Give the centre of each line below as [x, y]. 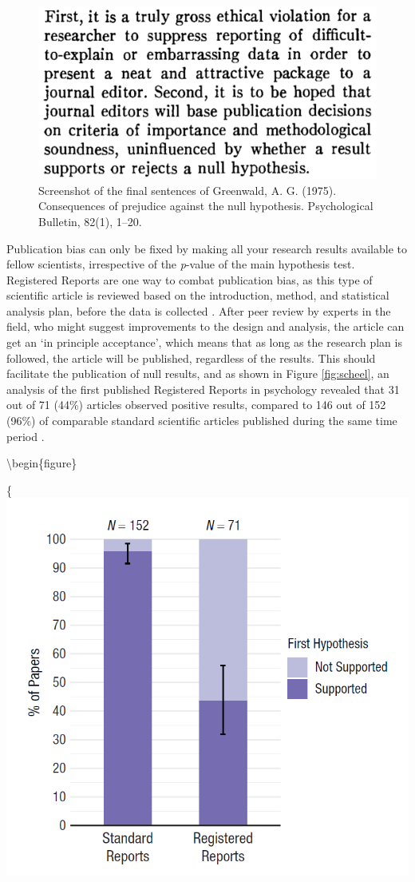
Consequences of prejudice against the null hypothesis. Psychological [206, 206]
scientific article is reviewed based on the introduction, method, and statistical [198, 295]
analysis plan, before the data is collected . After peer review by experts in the [199, 310]
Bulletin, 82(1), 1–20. [90, 221]
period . [26, 436]
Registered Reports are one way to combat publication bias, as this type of [190, 279]
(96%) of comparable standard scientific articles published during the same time [202, 421]
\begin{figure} [42, 463]
